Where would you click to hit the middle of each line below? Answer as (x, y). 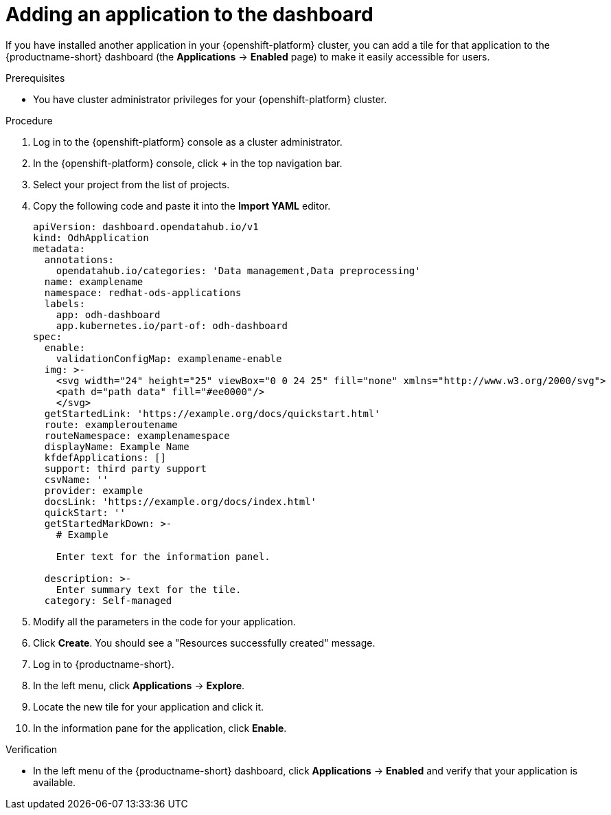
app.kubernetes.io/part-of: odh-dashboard (172, 325)
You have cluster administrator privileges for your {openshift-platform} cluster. (210, 99)
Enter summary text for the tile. (149, 589)
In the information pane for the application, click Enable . (160, 728)
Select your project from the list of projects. (131, 184)
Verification (32, 749)
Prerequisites (35, 78)
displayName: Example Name (117, 446)
